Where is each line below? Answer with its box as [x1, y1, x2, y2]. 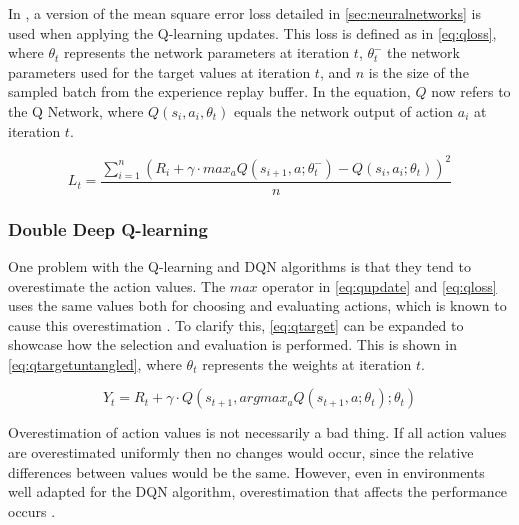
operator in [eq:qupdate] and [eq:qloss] [262, 275, 497, 296]
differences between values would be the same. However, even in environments [8, 461, 485, 482]
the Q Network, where [8, 100, 144, 121]
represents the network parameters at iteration [64, 42, 350, 63]
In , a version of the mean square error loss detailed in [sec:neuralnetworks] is [8, 3, 481, 23]
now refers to [431, 81, 511, 102]
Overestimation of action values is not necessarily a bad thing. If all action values [8, 422, 507, 443]
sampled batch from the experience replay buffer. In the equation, [8, 81, 411, 102]
